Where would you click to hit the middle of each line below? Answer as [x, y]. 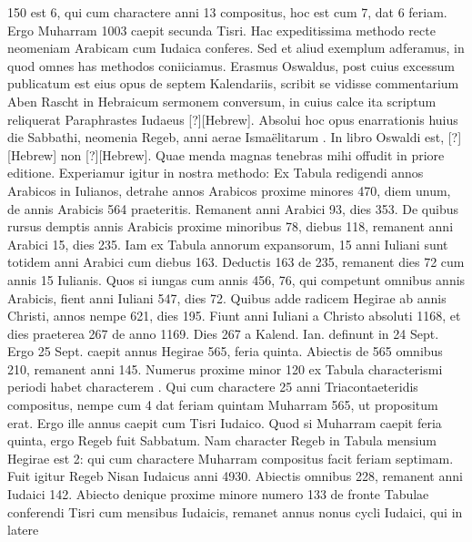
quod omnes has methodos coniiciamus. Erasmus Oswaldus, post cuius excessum [231, 65]
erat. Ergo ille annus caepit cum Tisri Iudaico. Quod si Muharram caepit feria [225, 422]
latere [23, 530]
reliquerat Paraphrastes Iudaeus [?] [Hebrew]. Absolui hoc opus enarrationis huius [233, 119]
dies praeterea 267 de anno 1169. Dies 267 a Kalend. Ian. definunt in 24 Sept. [223, 333]
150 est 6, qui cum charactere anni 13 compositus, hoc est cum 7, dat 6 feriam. [227, 12]
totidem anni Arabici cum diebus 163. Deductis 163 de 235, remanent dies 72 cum [236, 262]
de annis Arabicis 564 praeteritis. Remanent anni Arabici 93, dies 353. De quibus [233, 208]
